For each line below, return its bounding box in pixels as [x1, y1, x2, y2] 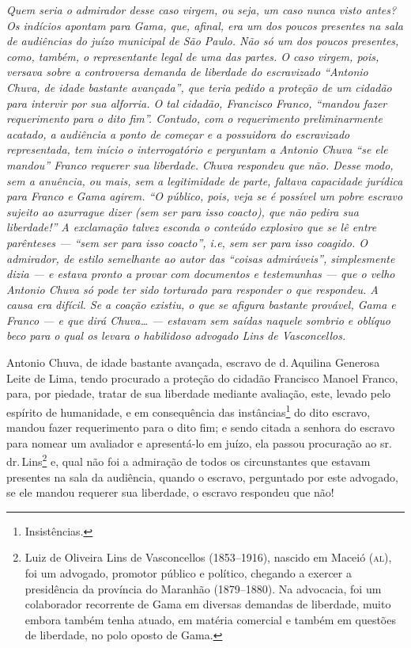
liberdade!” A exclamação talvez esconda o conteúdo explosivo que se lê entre [6, 219, 377, 235]
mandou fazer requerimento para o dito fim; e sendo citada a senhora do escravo [6, 419, 395, 436]
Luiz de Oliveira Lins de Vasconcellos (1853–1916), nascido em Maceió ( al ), [25, 549, 392, 566]
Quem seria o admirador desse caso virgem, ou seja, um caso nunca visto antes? [6, 2, 397, 17]
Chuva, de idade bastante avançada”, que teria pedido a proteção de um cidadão [6, 78, 392, 95]
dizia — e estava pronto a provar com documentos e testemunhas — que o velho [6, 265, 395, 282]
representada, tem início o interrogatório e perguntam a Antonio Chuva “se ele [6, 141, 388, 158]
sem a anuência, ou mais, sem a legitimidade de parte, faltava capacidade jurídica [6, 172, 403, 189]
